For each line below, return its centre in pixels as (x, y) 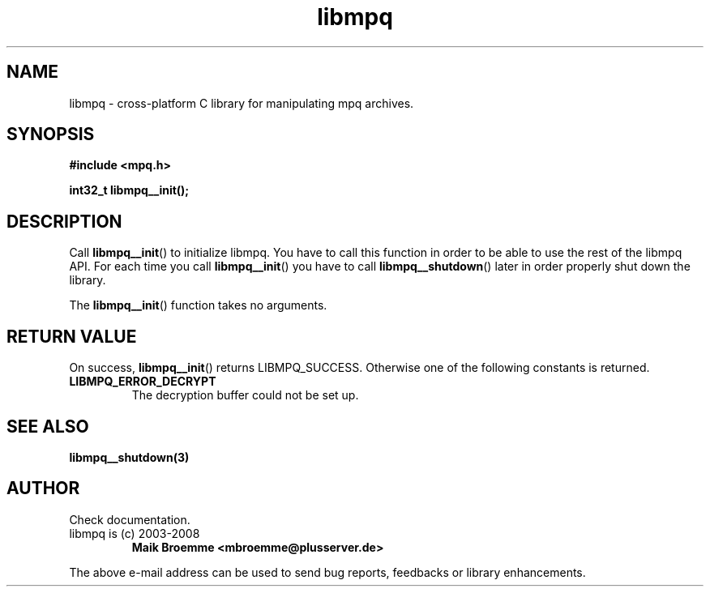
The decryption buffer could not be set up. (245, 395)
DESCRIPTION (64, 221)
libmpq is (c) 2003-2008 (135, 533)
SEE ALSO (48, 426)
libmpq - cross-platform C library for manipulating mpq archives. (242, 103)
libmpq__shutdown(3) (129, 457)
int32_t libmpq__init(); (129, 190)
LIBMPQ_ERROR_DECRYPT (143, 382)
